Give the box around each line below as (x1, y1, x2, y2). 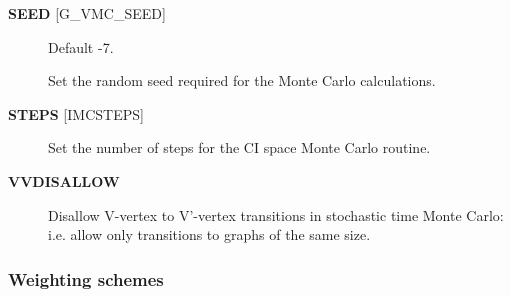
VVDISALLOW (8, 170, 120, 191)
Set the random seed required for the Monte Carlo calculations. (48, 70, 436, 91)
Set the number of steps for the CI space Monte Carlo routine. (48, 137, 431, 158)
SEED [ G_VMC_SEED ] (8, 3, 166, 23)
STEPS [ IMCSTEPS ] (8, 103, 144, 124)
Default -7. (48, 36, 114, 57)
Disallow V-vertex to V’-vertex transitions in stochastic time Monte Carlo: (48, 204, 504, 225)
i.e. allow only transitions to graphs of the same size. (48, 224, 371, 245)
